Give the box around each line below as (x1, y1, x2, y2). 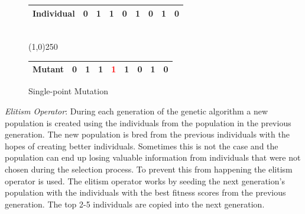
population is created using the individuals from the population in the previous (5, 116, 291, 129)
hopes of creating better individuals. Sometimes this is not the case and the (5, 139, 278, 152)
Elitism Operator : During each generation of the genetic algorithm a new (5, 104, 268, 117)
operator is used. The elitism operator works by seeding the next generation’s (5, 174, 285, 187)
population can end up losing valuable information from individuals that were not (5, 151, 301, 164)
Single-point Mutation (28, 85, 108, 97)
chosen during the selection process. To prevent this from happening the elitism (5, 162, 293, 175)
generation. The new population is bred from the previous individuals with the (5, 128, 290, 140)
